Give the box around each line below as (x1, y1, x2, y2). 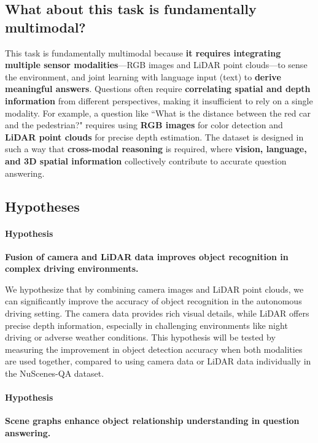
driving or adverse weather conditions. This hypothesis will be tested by (5, 331, 276, 344)
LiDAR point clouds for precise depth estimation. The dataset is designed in (5, 130, 304, 143)
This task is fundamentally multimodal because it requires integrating (5, 46, 281, 59)
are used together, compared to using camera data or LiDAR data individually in (5, 355, 311, 368)
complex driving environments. (5, 262, 139, 275)
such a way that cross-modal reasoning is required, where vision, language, (5, 142, 307, 155)
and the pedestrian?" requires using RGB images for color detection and (5, 118, 283, 131)
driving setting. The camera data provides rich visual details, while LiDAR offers (5, 307, 309, 320)
